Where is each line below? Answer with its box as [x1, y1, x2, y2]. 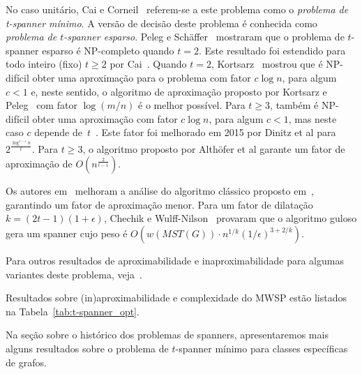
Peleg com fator [6, 98, 77, 112]
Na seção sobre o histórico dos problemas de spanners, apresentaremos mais [6, 327, 329, 342]
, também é [270, 98, 319, 112]
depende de [34, 125, 82, 140]
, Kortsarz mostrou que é [211, 57, 323, 71]
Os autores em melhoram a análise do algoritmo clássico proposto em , [6, 184, 314, 198]
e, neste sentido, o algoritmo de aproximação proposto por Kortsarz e [31, 84, 327, 98]
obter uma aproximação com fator [32, 111, 178, 126]
